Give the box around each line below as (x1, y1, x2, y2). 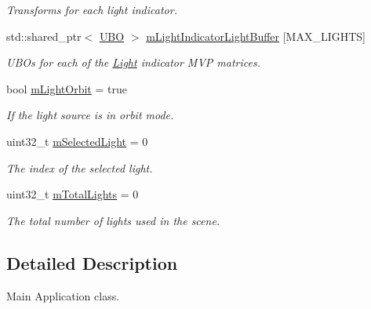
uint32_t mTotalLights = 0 (6, 186, 139, 202)
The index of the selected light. (6, 159, 153, 176)
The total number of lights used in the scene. (6, 212, 220, 228)
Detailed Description (6, 250, 178, 274)
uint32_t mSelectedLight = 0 (6, 133, 148, 149)
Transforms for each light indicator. (6, 2, 177, 17)
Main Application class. (6, 287, 120, 304)
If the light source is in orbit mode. (6, 107, 174, 123)
